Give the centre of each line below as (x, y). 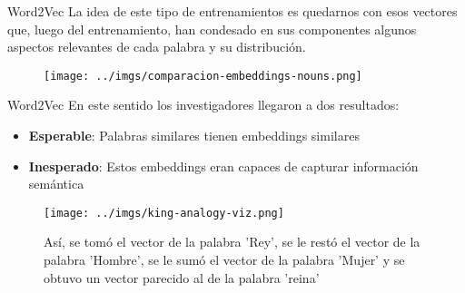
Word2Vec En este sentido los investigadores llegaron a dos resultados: (203, 105)
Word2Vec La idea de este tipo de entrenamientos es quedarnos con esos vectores (232, 11)
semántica (56, 184)
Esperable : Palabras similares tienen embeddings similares (194, 136)
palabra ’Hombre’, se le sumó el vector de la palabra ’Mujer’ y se (224, 260)
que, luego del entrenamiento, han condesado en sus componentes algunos (212, 29)
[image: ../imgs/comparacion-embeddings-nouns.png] (203, 76)
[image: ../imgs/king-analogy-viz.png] (164, 213)
